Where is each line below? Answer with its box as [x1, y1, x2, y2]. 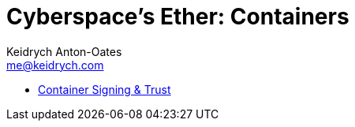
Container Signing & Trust [38, 82, 171, 96]
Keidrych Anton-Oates [6, 44, 122, 58]
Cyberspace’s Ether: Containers [6, 3, 349, 30]
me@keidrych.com [6, 58, 104, 72]
